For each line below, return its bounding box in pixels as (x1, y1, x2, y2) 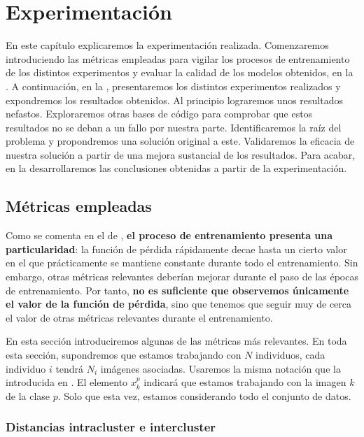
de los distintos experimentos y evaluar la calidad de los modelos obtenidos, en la (6, 65, 353, 80)
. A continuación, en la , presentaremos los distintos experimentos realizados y (6, 78, 341, 93)
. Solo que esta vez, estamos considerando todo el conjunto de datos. (57, 388, 351, 403)
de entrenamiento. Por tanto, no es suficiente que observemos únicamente (6, 282, 349, 297)
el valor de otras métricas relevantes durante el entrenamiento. (6, 310, 273, 324)
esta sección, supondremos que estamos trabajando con (6, 348, 241, 362)
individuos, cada (255, 348, 325, 362)
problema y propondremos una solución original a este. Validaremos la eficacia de (6, 134, 355, 148)
